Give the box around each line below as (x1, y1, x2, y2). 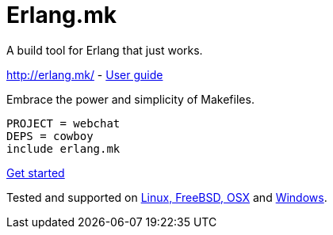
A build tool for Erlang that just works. (6, 43, 203, 57)
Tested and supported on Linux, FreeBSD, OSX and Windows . (6, 190, 327, 204)
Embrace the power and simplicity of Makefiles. (6, 92, 255, 106)
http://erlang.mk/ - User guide (6, 67, 163, 81)
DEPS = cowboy (6, 129, 94, 142)
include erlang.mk (6, 142, 121, 155)
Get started (6, 165, 65, 180)
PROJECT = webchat (6, 116, 121, 130)
